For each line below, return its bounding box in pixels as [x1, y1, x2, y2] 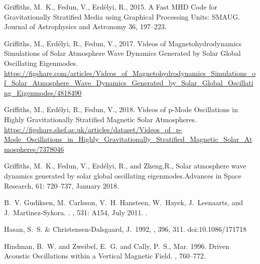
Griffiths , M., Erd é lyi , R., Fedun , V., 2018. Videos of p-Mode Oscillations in [4, 104, 238, 115]
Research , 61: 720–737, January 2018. [4, 180, 119, 191]
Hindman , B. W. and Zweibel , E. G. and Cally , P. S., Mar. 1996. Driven [4, 240, 230, 251]
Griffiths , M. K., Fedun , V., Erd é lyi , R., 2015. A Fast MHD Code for [4, 2, 217, 12]
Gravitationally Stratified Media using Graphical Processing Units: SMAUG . [4, 11, 240, 22]
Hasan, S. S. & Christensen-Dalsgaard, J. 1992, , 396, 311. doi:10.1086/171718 [4, 224, 247, 234]
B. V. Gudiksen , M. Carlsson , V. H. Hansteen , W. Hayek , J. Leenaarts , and [4, 197, 243, 208]
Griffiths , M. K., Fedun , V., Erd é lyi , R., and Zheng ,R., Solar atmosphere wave [4, 160, 246, 171]
